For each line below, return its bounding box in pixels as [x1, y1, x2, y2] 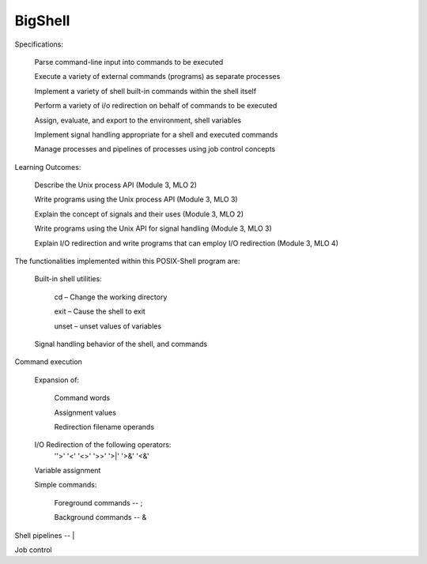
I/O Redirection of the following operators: [34, 440, 172, 449]
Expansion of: [34, 375, 79, 385]
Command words [54, 393, 111, 403]
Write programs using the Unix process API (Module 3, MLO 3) [34, 194, 238, 205]
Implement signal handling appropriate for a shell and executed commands [34, 130, 278, 139]
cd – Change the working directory [54, 292, 168, 302]
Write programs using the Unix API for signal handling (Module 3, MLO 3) [34, 224, 272, 233]
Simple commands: [34, 480, 97, 490]
